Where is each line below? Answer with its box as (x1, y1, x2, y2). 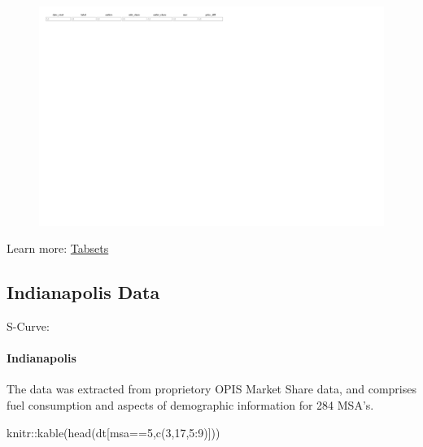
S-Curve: (7, 317, 50, 334)
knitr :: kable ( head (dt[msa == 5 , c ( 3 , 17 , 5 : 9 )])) (7, 423, 220, 440)
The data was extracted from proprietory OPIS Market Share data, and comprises (7, 380, 416, 397)
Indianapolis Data (7, 280, 160, 305)
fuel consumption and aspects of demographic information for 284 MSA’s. (7, 396, 374, 413)
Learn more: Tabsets (7, 240, 109, 257)
